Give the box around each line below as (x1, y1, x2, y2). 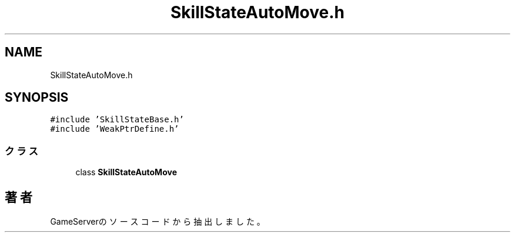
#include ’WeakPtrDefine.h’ (50, 124, 179, 134)
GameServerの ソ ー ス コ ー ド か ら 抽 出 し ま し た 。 (50, 216, 265, 227)
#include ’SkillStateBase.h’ (50, 115, 184, 125)
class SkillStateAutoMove (75, 167, 177, 178)
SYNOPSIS (5, 90, 69, 105)
